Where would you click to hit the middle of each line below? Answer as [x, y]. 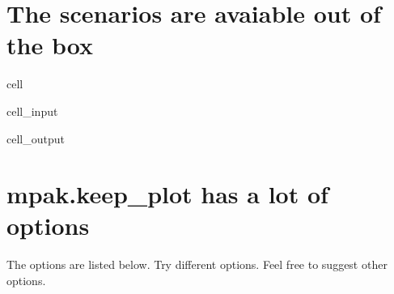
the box [50, 45]
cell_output [36, 138]
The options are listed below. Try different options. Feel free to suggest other [197, 264]
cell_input [32, 111]
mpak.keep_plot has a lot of [167, 194]
